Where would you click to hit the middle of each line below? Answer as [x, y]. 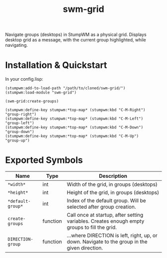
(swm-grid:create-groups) [32, 101]
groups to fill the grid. [92, 228]
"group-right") [21, 115]
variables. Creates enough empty [106, 221]
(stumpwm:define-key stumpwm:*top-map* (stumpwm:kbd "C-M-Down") [74, 128]
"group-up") [17, 140]
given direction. [85, 248]
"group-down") [20, 132]
